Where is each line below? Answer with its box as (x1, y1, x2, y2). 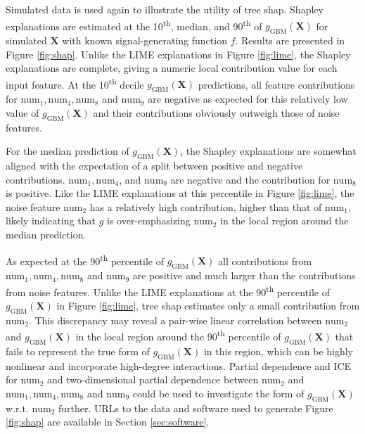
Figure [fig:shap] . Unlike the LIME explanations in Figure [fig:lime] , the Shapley (6, 46, 351, 61)
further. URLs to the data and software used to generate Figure (58, 400, 333, 415)
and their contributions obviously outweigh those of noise (93, 105, 340, 120)
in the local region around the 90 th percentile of (75, 327, 281, 343)
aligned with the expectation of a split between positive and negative (6, 158, 303, 173)
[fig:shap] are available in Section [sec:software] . (6, 414, 210, 429)
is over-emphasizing (106, 213, 191, 228)
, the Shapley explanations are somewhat (180, 143, 357, 158)
